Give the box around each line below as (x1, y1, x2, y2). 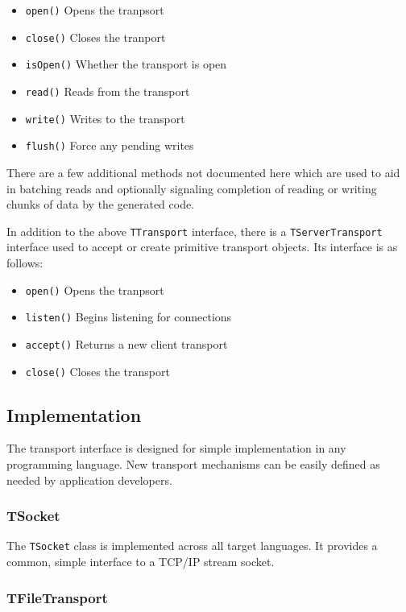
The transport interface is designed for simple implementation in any (6, 440, 346, 457)
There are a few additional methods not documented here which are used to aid (6, 163, 400, 180)
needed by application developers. (6, 471, 172, 488)
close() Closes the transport (25, 362, 170, 379)
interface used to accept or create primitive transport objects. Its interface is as (6, 238, 398, 255)
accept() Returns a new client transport (25, 335, 228, 352)
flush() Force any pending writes (25, 137, 194, 154)
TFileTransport (6, 587, 108, 607)
